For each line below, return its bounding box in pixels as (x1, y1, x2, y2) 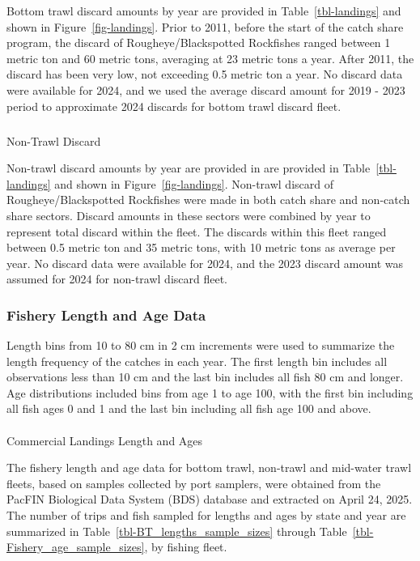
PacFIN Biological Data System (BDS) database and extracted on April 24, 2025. (6, 491, 413, 508)
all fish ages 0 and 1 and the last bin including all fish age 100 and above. (6, 400, 371, 417)
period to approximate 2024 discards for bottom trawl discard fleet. (6, 97, 342, 114)
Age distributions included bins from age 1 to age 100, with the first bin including (6, 384, 414, 401)
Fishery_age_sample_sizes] (6, 538, 145, 555)
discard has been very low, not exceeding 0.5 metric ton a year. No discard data (6, 66, 403, 83)
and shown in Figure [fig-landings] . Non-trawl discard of (54, 175, 333, 192)
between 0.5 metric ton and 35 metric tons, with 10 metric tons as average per (6, 239, 396, 256)
